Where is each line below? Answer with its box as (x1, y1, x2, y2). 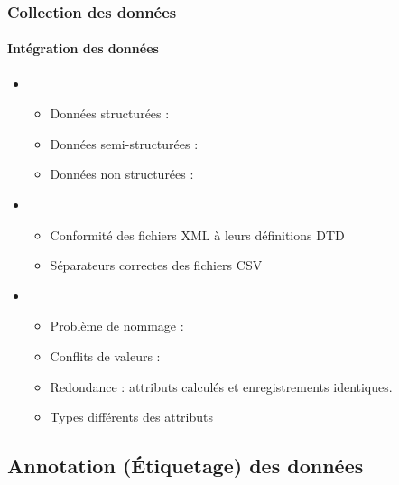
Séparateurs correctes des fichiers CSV (50, 256, 263, 275)
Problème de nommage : (50, 316, 184, 335)
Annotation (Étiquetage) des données (7, 452, 364, 480)
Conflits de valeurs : (50, 346, 161, 365)
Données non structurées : (50, 164, 194, 183)
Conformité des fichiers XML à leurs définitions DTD (50, 225, 345, 244)
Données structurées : (50, 104, 170, 123)
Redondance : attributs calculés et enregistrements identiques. (50, 377, 393, 396)
